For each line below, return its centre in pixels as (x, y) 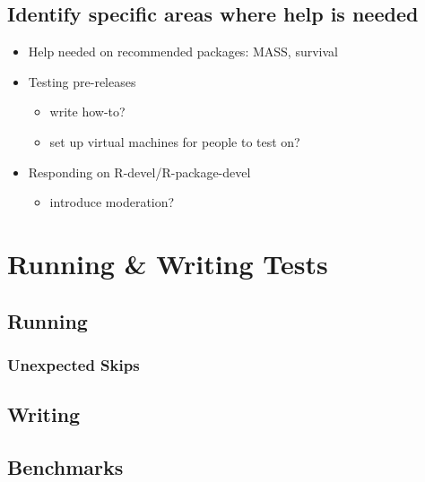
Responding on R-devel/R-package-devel (139, 172)
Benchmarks (65, 466)
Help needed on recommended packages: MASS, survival (183, 52)
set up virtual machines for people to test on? (175, 141)
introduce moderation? (112, 202)
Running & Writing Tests (168, 263)
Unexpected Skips (74, 364)
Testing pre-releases (82, 81)
